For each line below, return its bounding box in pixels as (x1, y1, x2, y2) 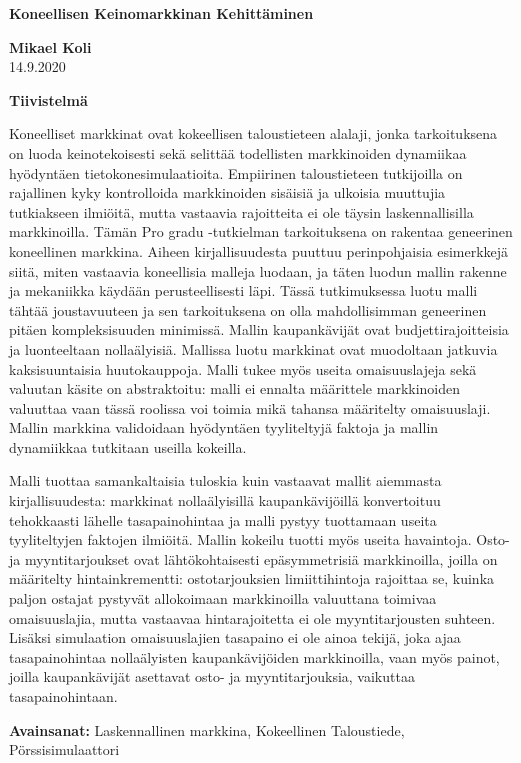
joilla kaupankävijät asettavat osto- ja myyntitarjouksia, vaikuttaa (9, 666, 415, 687)
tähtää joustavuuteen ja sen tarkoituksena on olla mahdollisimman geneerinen (9, 299, 487, 320)
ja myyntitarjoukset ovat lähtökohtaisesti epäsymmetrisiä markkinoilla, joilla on (9, 548, 498, 569)
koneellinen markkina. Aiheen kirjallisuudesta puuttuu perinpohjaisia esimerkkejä (9, 240, 509, 261)
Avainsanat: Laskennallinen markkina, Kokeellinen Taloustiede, (9, 719, 405, 740)
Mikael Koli (9, 36, 92, 57)
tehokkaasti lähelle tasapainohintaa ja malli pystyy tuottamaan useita (9, 509, 437, 530)
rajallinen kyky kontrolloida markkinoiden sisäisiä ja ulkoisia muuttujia (9, 182, 446, 203)
